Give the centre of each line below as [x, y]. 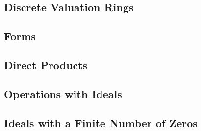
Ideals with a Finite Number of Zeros [101, 122]
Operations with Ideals [63, 93]
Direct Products [46, 65]
